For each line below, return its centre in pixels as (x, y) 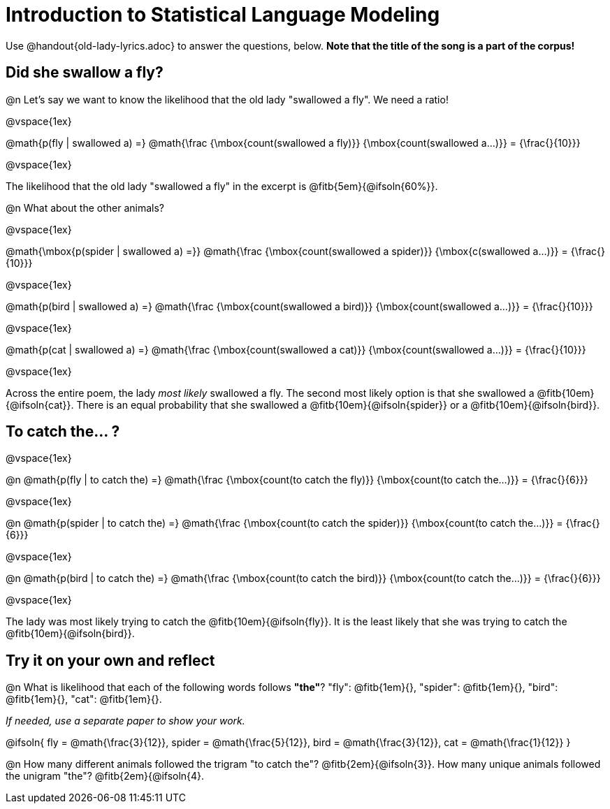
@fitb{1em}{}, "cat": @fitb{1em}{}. (84, 699)
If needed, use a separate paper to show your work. (125, 721)
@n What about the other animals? (85, 207)
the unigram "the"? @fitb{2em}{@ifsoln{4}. (105, 776)
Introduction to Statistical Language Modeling (223, 15)
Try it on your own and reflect (110, 660)
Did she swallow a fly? (85, 73)
